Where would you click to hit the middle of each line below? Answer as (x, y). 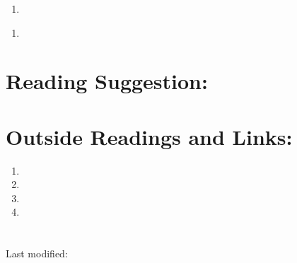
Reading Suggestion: (107, 81)
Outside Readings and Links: (149, 136)
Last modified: (37, 253)
